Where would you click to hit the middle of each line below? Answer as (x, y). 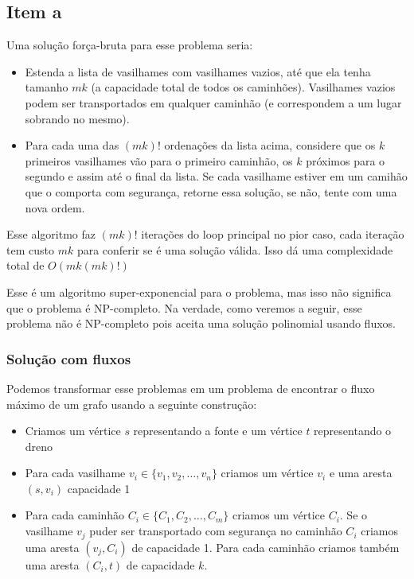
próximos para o (346, 160)
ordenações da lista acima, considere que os (270, 145)
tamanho (47, 87)
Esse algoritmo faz (51, 234)
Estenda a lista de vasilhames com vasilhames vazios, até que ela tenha (198, 71)
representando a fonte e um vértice (218, 431)
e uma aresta (361, 473)
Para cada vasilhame (75, 473)
